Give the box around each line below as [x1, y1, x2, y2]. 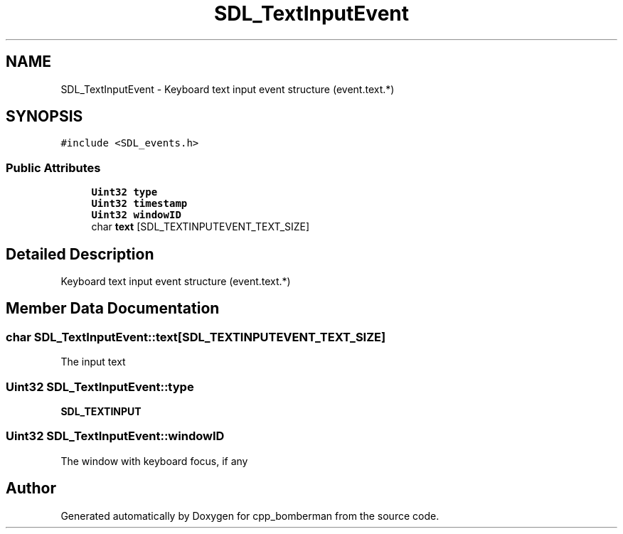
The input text [60, 356, 126, 368]
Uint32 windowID [91, 209, 181, 221]
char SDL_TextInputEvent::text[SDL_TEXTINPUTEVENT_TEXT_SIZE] [6, 329, 386, 344]
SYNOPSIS [6, 107, 83, 126]
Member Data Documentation [6, 299, 220, 318]
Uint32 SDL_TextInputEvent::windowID [6, 429, 225, 444]
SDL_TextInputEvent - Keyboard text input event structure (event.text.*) [60, 82, 395, 95]
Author [6, 479, 56, 498]
